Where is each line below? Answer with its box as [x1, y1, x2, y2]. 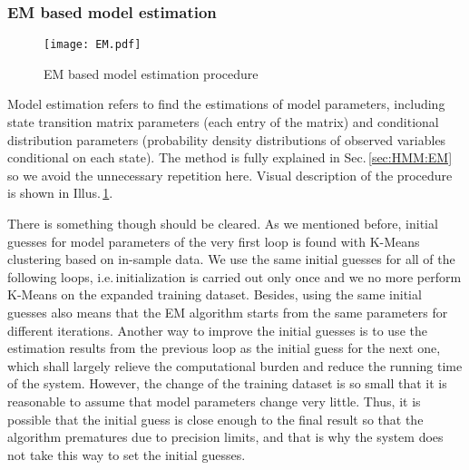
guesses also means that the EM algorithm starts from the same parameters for [7, 303, 448, 321]
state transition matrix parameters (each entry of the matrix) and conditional [7, 113, 439, 132]
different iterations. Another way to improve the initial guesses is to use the [7, 320, 427, 339]
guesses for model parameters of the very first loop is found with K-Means [7, 231, 420, 250]
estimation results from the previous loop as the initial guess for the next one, [7, 338, 441, 357]
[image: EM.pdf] [44, 38, 142, 52]
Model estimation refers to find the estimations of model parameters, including [7, 94, 445, 113]
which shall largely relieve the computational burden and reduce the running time [7, 356, 463, 375]
